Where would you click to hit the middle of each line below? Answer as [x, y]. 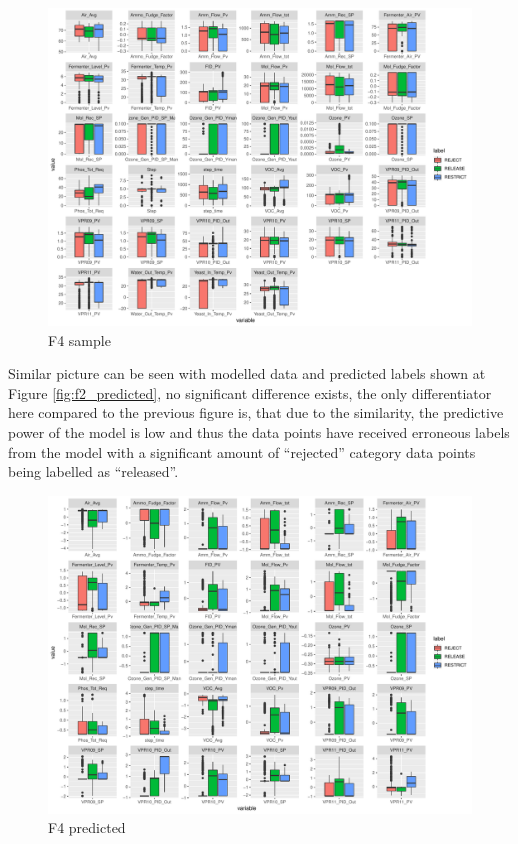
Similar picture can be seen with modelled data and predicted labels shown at [247, 373]
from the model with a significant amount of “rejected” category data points [242, 451]
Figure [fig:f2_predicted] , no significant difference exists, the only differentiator [250, 392]
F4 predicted [87, 827]
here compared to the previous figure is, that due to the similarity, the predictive [256, 412]
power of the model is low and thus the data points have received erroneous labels [259, 431]
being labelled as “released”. [93, 471]
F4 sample [79, 339]
